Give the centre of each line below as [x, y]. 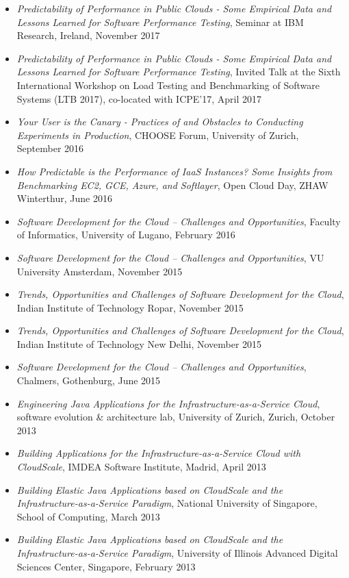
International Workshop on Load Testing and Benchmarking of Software [168, 85]
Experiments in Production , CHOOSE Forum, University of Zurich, [158, 135]
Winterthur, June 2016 [64, 198]
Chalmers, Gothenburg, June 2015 [89, 380]
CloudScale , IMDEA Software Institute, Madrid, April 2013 [141, 467]
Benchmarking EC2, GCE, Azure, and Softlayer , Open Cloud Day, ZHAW [172, 185]
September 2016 [50, 148]
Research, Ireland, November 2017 [88, 35]
